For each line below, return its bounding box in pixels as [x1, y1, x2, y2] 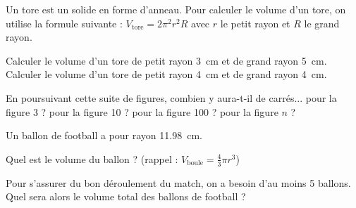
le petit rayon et [220, 15, 290, 30]
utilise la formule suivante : [6, 15, 123, 30]
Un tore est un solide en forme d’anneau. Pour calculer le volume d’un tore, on [6, 2, 346, 16]
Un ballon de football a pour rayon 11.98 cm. [6, 128, 202, 143]
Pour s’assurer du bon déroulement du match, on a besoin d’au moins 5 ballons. [6, 175, 351, 190]
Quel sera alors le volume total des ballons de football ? [6, 189, 246, 204]
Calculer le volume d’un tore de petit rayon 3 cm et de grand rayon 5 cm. [6, 53, 327, 67]
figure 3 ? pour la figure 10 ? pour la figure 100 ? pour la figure [6, 104, 278, 119]
